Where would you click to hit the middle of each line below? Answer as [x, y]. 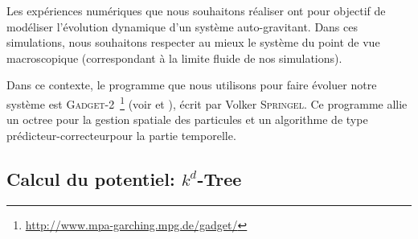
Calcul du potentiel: [91, 178]
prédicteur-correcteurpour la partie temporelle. [121, 135]
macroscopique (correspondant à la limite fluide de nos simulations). [174, 58]
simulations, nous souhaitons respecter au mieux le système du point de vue [193, 42]
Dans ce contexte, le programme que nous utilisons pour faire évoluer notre [192, 85]
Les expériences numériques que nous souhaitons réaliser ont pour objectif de [196, 10]
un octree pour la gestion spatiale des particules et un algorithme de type [187, 119]
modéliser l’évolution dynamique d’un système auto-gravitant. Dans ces [182, 26]
